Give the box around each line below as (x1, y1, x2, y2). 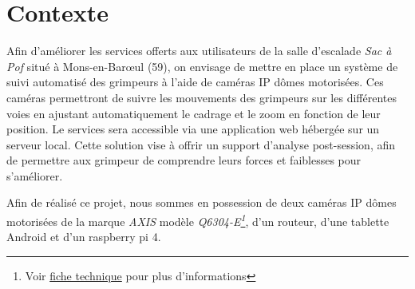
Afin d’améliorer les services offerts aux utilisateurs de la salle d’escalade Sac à (6, 42, 392, 59)
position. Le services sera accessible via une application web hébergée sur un (6, 121, 380, 137)
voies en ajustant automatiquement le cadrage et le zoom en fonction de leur (6, 105, 381, 121)
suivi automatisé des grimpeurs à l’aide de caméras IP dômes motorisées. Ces (6, 73, 384, 90)
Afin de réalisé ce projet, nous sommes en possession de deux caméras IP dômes (6, 194, 397, 211)
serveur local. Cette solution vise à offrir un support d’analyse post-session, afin (6, 136, 396, 152)
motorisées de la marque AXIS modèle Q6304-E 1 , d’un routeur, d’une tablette (6, 211, 389, 229)
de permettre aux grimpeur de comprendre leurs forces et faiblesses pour (6, 152, 362, 168)
